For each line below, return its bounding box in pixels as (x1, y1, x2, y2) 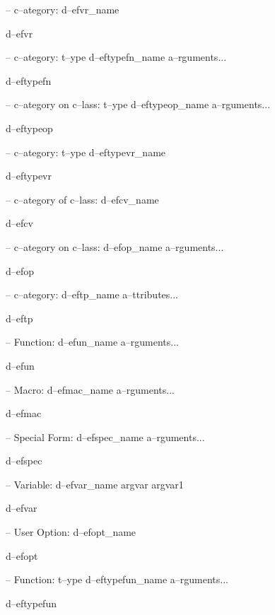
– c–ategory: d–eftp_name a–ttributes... (6, 287, 179, 302)
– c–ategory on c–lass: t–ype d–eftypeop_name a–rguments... (6, 97, 271, 112)
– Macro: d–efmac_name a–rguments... (6, 382, 175, 397)
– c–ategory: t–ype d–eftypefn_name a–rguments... (6, 49, 227, 64)
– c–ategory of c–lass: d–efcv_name (6, 192, 159, 206)
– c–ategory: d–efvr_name (6, 2, 119, 16)
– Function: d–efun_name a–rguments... (6, 334, 179, 349)
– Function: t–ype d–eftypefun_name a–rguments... (6, 572, 228, 587)
